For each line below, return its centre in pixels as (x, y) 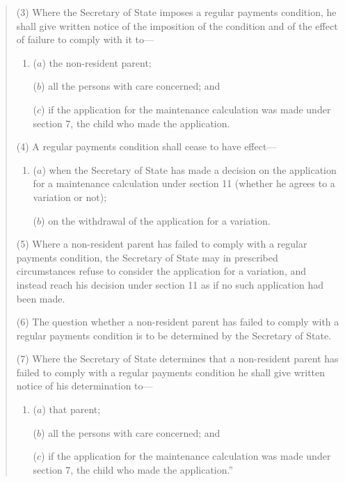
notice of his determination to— (85, 386)
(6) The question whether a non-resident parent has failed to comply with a (178, 322)
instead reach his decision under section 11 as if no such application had (170, 284)
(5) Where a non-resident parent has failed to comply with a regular (162, 244)
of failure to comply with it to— (85, 39)
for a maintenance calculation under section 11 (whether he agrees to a (184, 183)
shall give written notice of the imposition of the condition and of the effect (177, 25)
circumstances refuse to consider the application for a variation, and (161, 271)
